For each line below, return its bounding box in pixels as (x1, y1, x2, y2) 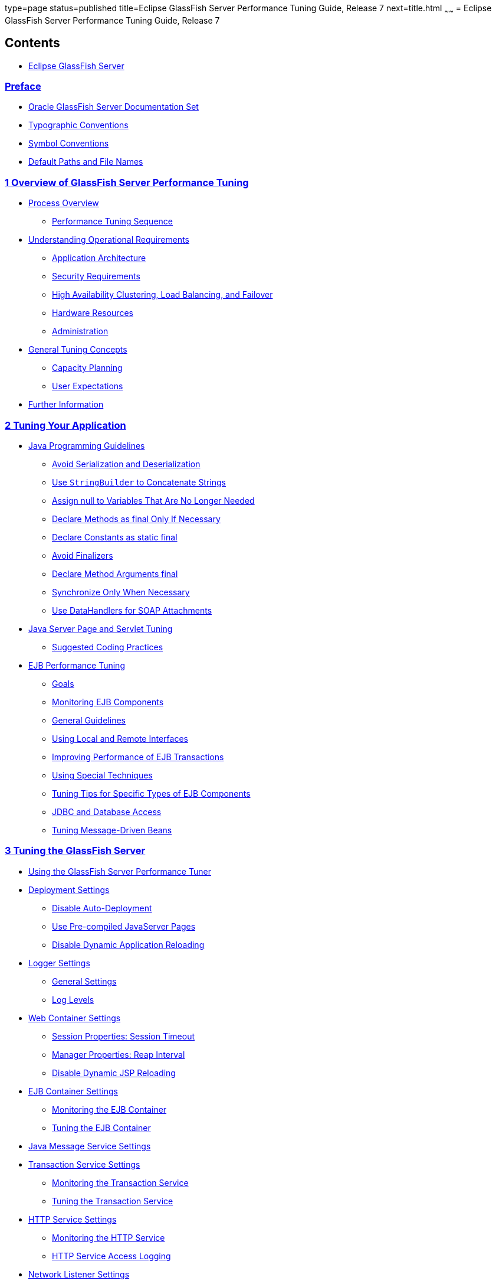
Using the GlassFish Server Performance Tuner (28, 866, 211, 876)
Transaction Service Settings (28, 1159, 140, 1169)
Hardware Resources (52, 308, 133, 318)
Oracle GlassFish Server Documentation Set (28, 102, 199, 112)
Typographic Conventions (28, 120, 129, 131)
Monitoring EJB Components (52, 696, 164, 707)
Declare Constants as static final (52, 532, 178, 542)
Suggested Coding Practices (52, 641, 163, 652)
